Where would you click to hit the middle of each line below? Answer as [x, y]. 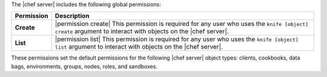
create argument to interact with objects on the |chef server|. [142, 31]
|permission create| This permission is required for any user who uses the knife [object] [182, 24]
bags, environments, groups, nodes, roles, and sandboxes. [84, 66]
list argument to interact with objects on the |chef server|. [139, 47]
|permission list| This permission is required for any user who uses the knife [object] [177, 39]
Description [72, 16]
